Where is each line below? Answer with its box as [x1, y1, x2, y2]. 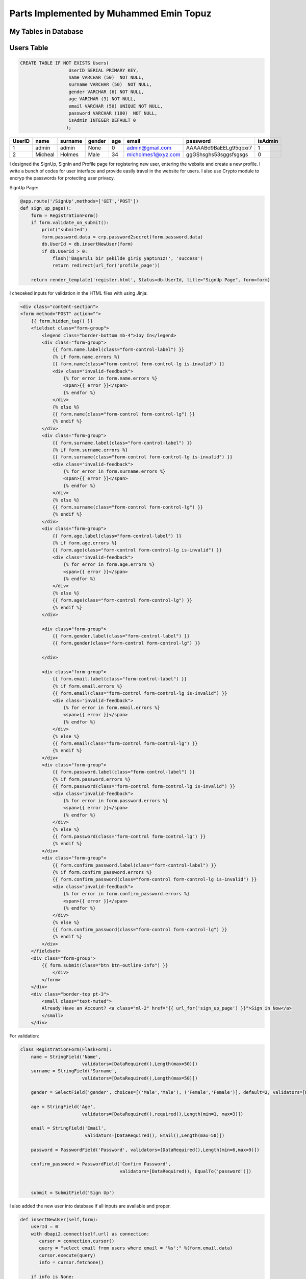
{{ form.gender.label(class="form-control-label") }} [52, 633, 190, 639]
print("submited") [41, 227, 88, 233]
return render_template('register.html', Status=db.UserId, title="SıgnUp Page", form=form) [31, 277, 270, 283]
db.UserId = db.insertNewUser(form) [41, 241, 134, 247]
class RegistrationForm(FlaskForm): [20, 1047, 112, 1052]
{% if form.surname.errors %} [52, 447, 128, 453]
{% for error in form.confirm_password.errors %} [63, 891, 190, 897]
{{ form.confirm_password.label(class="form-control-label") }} [52, 862, 217, 868]
